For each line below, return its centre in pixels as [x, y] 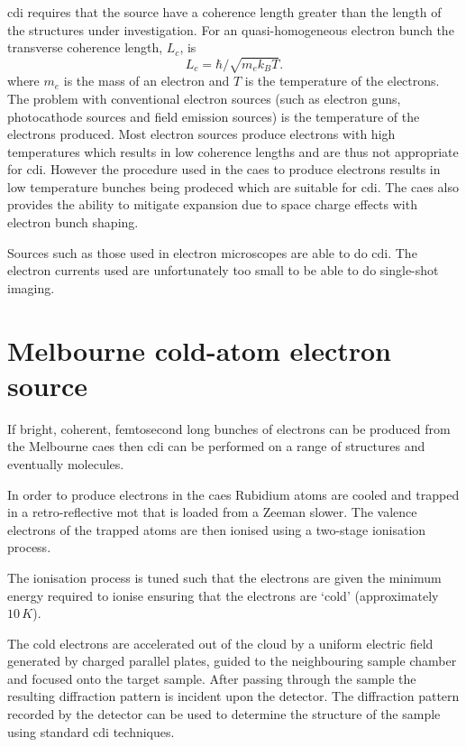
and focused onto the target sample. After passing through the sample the [212, 678]
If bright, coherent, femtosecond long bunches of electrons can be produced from [229, 428]
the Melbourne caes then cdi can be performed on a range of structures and [216, 446]
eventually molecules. [66, 463]
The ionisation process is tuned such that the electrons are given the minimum [224, 577]
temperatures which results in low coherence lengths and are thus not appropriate [233, 151]
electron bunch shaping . [73, 222]
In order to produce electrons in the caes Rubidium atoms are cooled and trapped [233, 494]
